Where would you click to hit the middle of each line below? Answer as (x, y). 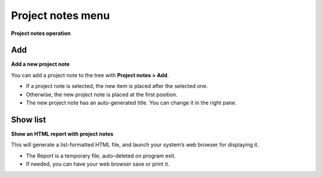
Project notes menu (61, 15)
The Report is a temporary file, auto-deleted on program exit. (101, 156)
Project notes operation (41, 33)
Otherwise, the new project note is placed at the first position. (102, 94)
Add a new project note (40, 64)
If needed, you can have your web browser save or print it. (98, 164)
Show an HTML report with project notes (62, 134)
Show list (29, 120)
